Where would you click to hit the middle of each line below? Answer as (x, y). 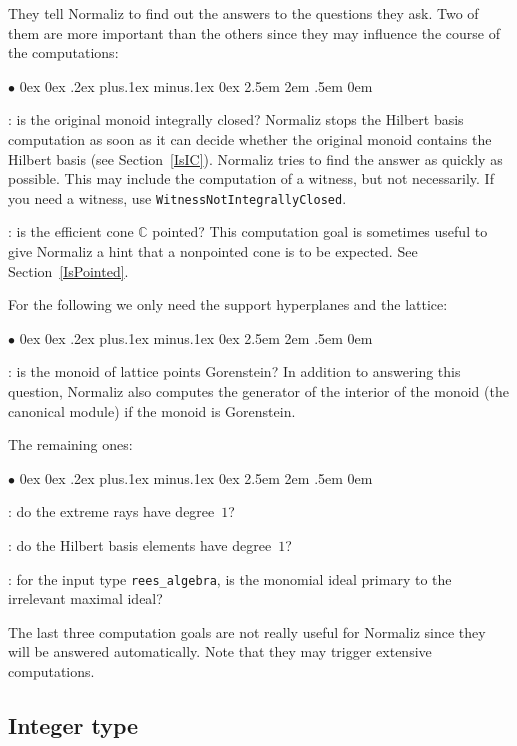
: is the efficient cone (71, 231)
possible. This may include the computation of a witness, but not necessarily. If (251, 178)
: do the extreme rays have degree (111, 511)
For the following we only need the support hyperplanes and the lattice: (228, 304)
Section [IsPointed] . (68, 270)
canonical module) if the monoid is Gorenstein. (152, 410)
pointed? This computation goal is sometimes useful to (320, 231)
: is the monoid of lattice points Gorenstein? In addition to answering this (234, 371)
